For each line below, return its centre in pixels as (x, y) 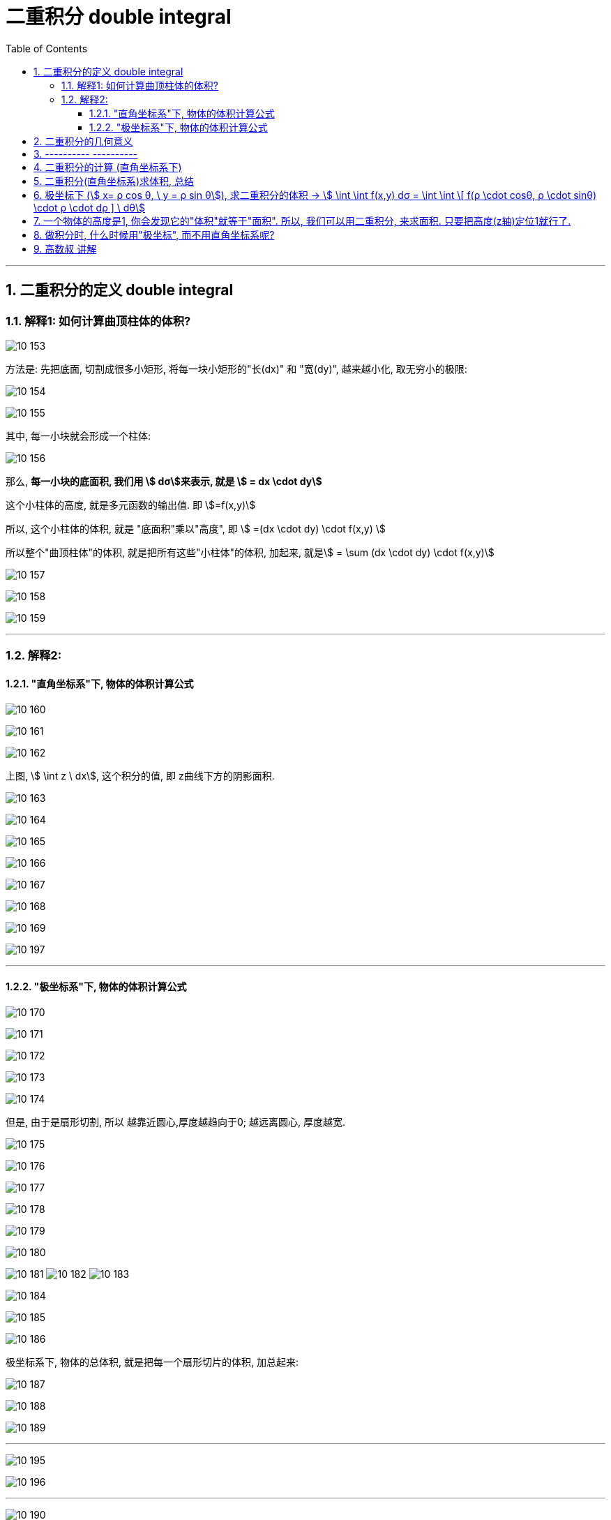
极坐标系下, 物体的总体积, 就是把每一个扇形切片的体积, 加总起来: (152, 1362)
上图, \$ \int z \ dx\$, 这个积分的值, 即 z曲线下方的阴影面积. (140, 775)
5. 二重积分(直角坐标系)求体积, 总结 (114, 181)
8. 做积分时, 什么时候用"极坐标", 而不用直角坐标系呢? (154, 234)
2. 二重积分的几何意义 (83, 141)
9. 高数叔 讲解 (65, 248)
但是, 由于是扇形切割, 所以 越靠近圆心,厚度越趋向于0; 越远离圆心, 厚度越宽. (175, 1122)
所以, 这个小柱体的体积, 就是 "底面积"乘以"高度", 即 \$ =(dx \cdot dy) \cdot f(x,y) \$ (196, 528)
